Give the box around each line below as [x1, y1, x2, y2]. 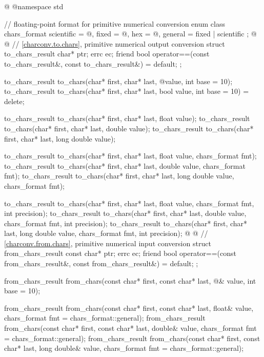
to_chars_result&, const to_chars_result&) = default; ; [4, 58, 182, 69]
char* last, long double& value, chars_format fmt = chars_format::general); [4, 343, 244, 353]
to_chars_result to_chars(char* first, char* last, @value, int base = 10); [4, 75, 233, 86]
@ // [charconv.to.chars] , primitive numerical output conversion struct [4, 38, 225, 49]
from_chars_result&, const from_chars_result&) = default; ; [4, 258, 198, 269]
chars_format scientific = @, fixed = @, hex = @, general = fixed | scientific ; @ [4, 28, 257, 39]
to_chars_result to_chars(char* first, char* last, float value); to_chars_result [4, 113, 250, 124]
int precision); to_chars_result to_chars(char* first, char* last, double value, [4, 208, 247, 219]
